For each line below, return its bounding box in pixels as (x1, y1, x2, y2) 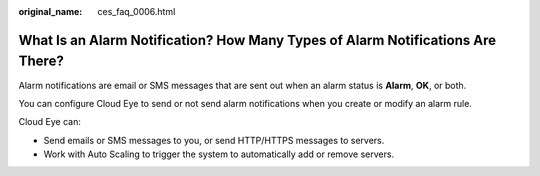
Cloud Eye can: (18, 116, 82, 128)
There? (18, 53, 64, 70)
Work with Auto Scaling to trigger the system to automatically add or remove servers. (43, 148, 395, 160)
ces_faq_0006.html (97, 6, 176, 17)
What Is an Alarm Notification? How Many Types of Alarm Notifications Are (18, 31, 497, 49)
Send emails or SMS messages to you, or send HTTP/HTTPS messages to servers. (43, 134, 385, 146)
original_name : (18, 6, 83, 17)
